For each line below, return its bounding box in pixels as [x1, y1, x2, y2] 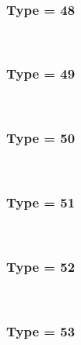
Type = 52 [6, 256, 76, 276]
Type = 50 [6, 128, 76, 148]
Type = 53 [6, 321, 76, 340]
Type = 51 [6, 192, 76, 211]
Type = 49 [6, 64, 76, 83]
